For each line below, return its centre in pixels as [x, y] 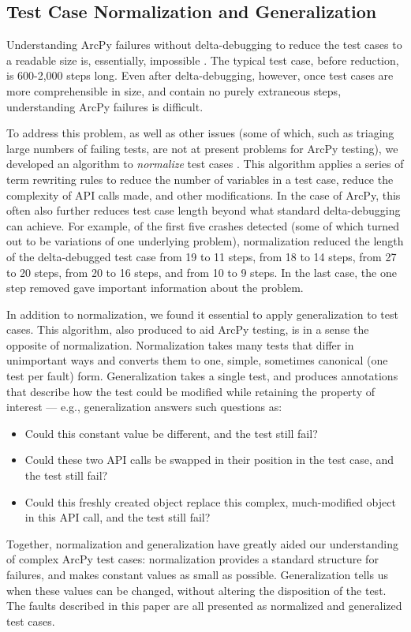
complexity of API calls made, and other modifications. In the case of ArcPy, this [204, 194]
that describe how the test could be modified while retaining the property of [191, 391]
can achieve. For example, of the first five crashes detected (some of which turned [203, 225]
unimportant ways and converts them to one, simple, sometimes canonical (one [197, 360]
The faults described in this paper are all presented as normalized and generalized [204, 606]
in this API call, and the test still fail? [118, 517]
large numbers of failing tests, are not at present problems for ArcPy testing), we [202, 148]
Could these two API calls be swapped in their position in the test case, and [209, 460]
